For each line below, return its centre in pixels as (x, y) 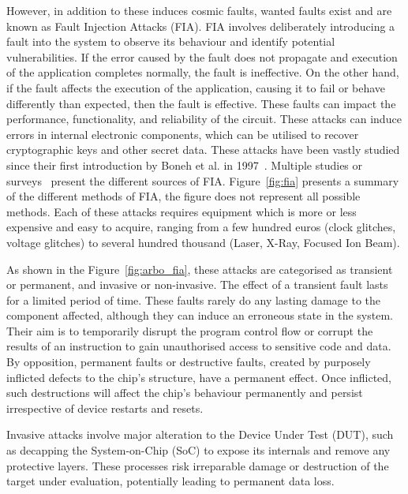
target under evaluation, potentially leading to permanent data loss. (170, 481)
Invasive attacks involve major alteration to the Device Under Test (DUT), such (200, 434)
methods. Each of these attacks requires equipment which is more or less (182, 211)
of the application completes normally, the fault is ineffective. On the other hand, (203, 72)
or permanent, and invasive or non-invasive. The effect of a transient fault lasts (197, 284)
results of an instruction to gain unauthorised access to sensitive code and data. (199, 346)
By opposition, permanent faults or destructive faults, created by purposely (189, 362)
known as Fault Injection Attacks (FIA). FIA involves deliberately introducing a (201, 26)
